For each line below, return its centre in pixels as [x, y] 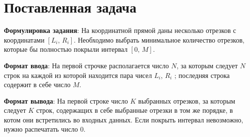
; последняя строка [202, 75]
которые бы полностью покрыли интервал [66, 49]
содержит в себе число [37, 84]
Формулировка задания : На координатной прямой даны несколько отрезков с [120, 30]
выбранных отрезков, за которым [187, 100]
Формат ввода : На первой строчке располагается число [86, 65]
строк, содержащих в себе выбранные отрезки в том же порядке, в [134, 110]
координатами [24, 39]
